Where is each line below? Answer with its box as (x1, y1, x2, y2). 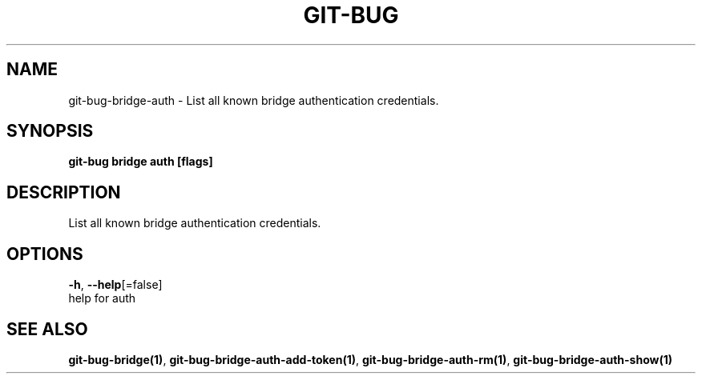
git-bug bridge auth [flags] (68, 154, 213, 169)
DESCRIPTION (6, 182, 121, 202)
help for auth (68, 291, 136, 306)
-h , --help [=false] (68, 278, 163, 292)
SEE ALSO (6, 318, 88, 339)
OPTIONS (6, 243, 83, 264)
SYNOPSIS (6, 121, 94, 142)
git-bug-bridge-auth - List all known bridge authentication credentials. (68, 93, 439, 107)
